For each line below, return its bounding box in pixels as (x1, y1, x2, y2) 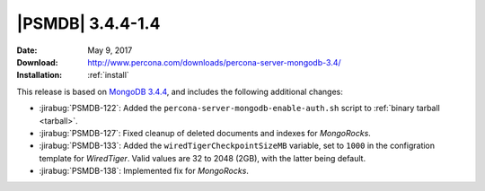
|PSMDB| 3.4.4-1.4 (16, 13, 161, 33)
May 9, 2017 (87, 45, 133, 56)
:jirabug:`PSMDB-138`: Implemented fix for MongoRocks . (39, 166, 249, 177)
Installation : (16, 70, 63, 81)
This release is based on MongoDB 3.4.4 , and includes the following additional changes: (16, 86, 343, 97)
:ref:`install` (87, 70, 129, 81)
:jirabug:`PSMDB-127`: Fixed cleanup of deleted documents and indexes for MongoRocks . (39, 127, 372, 138)
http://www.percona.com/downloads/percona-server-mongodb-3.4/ (87, 56, 341, 67)
